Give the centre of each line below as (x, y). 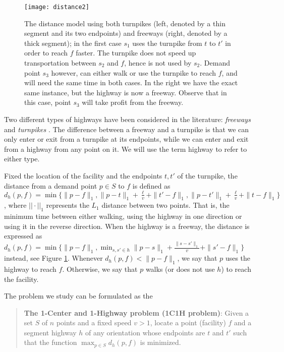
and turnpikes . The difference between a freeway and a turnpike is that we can (127, 129)
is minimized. (160, 342)
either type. (22, 159)
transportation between (60, 63)
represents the (68, 205)
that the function (50, 342)
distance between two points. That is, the (165, 205)
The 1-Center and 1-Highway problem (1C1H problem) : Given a (136, 312)
